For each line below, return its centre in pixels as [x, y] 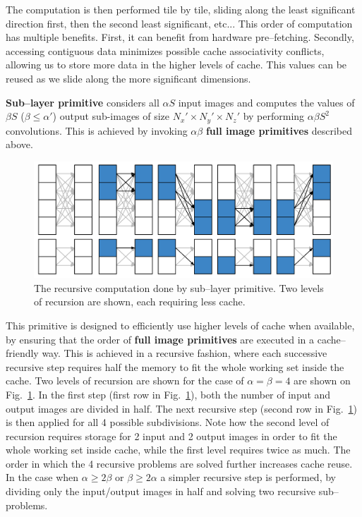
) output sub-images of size [111, 116]
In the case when [42, 477]
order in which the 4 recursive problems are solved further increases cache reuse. [179, 463]
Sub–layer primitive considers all [83, 102]
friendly [22, 353]
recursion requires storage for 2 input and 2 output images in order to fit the [171, 436]
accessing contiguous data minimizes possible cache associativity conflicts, [165, 50]
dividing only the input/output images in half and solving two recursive [161, 491]
